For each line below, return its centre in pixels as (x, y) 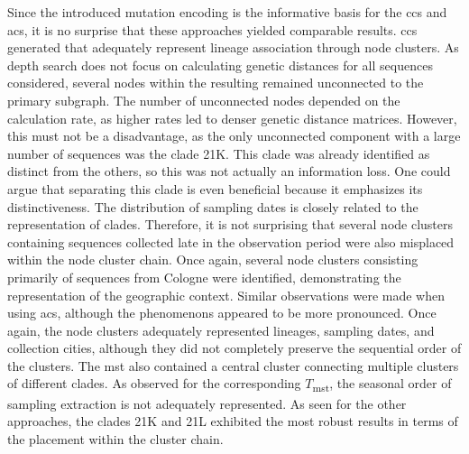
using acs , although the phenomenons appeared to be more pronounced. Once (222, 313)
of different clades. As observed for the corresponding (154, 383)
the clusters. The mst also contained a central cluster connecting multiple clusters (233, 365)
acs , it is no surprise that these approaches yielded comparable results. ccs (212, 29)
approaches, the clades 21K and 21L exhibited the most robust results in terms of (233, 421)
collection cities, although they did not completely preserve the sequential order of (234, 348)
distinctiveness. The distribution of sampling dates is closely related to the (213, 206)
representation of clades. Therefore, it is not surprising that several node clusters (230, 224)
